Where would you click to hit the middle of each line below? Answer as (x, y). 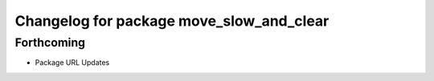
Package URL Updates (72, 63)
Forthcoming (50, 43)
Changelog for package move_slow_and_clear (172, 21)
